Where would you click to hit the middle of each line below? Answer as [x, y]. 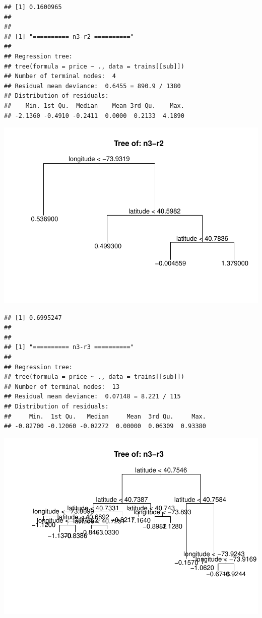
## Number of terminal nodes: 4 [60, 76]
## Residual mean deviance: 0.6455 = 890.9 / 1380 [92, 86]
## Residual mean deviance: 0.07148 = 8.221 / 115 [92, 397]
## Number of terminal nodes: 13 [62, 387]
